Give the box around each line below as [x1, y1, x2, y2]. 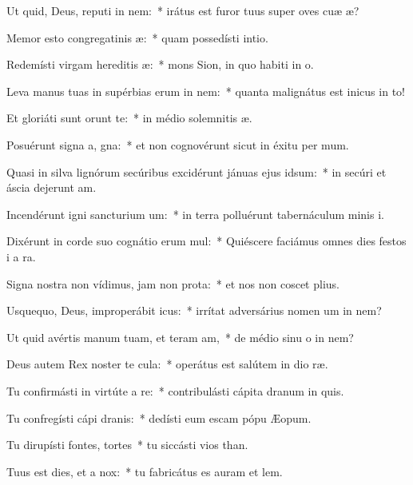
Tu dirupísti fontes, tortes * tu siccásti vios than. [6, 436, 248, 453]
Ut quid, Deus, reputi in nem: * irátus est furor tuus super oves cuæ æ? [6, 2, 359, 18]
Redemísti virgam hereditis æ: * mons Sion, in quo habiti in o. [6, 56, 314, 73]
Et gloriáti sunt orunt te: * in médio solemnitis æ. [6, 109, 252, 126]
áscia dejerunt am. [6, 179, 97, 196]
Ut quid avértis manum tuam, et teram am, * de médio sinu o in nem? [6, 328, 354, 345]
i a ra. [6, 248, 36, 264]
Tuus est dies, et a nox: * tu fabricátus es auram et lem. [6, 463, 283, 479]
